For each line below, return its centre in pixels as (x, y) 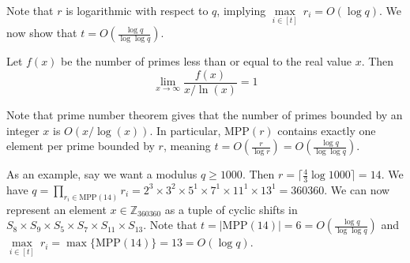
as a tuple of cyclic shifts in (231, 209)
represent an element (56, 209)
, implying (241, 10)
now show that (42, 33)
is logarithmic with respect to (137, 10)
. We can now (357, 189)
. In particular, (185, 130)
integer (23, 130)
